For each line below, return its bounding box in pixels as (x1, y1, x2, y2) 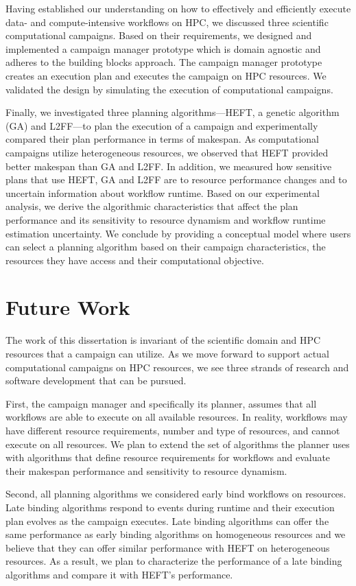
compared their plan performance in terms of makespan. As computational (5, 132, 319, 146)
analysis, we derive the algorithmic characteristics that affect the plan (5, 199, 298, 213)
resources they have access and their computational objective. (5, 253, 264, 267)
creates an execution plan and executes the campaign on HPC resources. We (5, 68, 327, 82)
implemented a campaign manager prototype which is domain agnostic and (5, 41, 321, 56)
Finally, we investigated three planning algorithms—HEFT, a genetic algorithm (5, 105, 340, 119)
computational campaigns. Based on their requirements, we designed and (5, 28, 312, 43)
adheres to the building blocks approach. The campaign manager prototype (5, 55, 322, 69)
